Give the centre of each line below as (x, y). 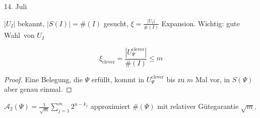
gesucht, (116, 23)
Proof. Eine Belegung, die (43, 79)
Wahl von (19, 35)
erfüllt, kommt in (118, 79)
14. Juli (16, 6)
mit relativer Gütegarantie (198, 106)
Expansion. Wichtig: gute (201, 23)
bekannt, (31, 23)
